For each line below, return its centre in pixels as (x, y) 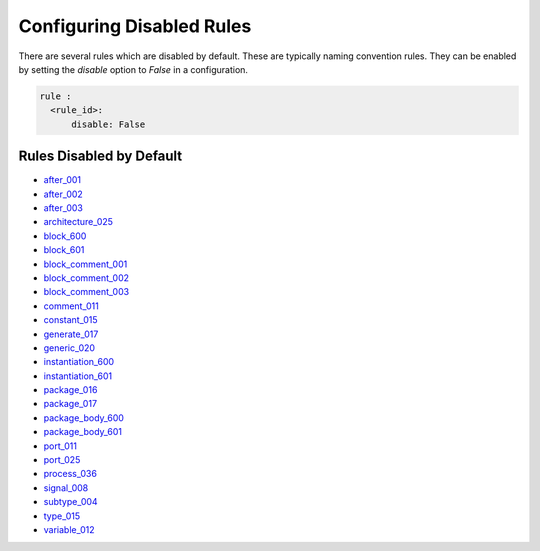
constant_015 (70, 320)
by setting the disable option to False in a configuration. (133, 69)
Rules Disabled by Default (100, 156)
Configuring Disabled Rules (135, 26)
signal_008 (66, 487)
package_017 (70, 404)
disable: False (108, 124)
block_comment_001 (85, 264)
